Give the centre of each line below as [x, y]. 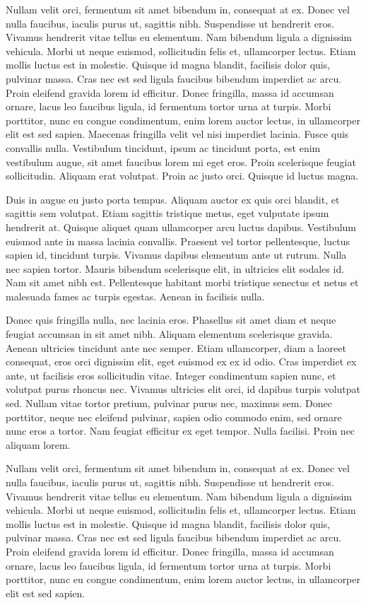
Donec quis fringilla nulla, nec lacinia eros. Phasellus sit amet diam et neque [171, 320]
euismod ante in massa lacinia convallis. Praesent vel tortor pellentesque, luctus [178, 241]
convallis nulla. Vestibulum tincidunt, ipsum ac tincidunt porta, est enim [163, 147]
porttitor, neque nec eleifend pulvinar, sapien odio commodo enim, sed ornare [174, 417]
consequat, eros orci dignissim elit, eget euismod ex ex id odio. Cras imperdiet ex [181, 362]
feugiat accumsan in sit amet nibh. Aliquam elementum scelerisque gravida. [169, 334]
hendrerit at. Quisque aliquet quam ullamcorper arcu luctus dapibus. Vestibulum [181, 227]
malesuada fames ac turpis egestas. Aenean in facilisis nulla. [135, 296]
